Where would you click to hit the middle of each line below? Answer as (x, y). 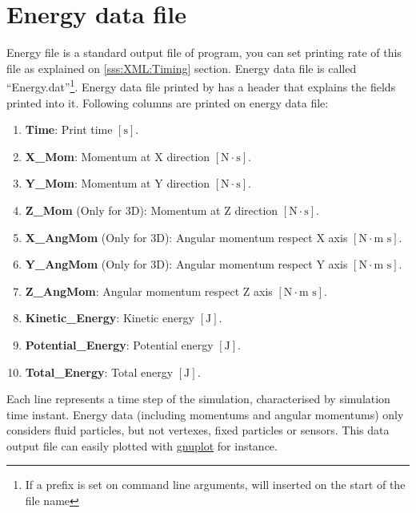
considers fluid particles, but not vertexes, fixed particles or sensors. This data (198, 430)
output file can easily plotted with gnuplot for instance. (142, 445)
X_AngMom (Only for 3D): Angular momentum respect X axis (186, 237)
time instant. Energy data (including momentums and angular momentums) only (205, 414)
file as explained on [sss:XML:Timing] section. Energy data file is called (182, 68)
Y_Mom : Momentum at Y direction (118, 183)
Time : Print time (69, 129)
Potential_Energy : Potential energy (119, 344)
